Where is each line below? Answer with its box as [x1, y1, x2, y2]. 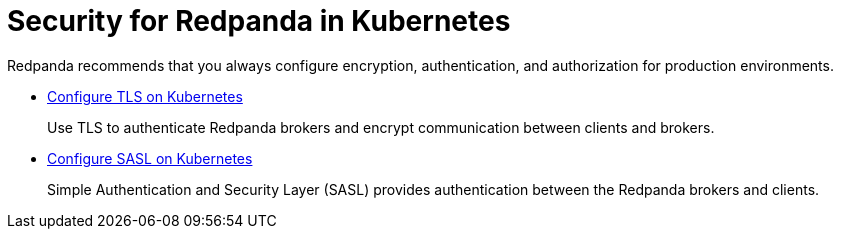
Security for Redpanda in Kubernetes [7, 4, 511, 38]
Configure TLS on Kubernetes [47, 87, 243, 105]
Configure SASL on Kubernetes [47, 149, 253, 167]
